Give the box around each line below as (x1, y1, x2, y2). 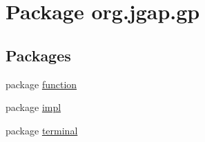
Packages (6, 44, 71, 65)
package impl (6, 100, 61, 114)
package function (6, 77, 77, 91)
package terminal (6, 123, 78, 137)
